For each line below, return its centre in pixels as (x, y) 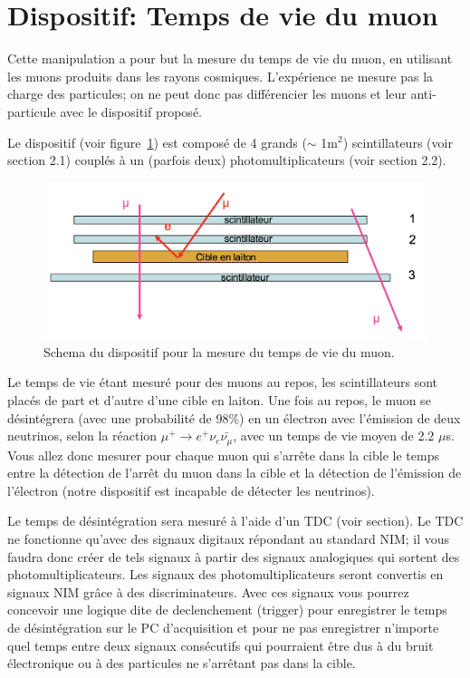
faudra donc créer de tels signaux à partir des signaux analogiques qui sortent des (234, 556)
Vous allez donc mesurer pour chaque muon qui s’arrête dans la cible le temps (223, 455)
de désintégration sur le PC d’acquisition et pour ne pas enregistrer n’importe (223, 627)
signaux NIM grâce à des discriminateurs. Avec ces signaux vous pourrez (208, 591)
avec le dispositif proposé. (131, 111)
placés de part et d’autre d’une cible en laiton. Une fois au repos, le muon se (219, 399)
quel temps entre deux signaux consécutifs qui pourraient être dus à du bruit (221, 645)
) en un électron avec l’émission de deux (350, 417)
